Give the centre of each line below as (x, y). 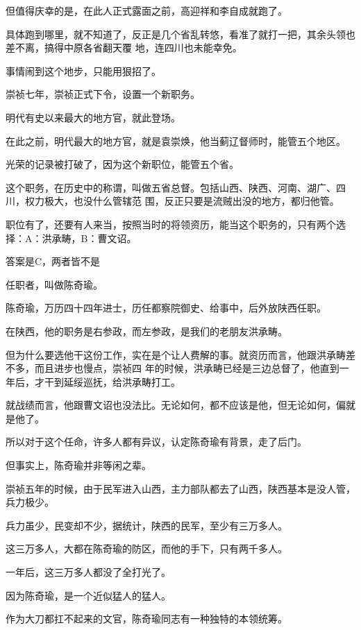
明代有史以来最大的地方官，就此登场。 (93, 117)
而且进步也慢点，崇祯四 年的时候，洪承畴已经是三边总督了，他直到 (187, 368)
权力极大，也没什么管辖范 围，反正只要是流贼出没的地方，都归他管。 (182, 201)
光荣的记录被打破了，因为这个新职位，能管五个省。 (122, 164)
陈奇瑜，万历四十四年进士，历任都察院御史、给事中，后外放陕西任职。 (166, 308)
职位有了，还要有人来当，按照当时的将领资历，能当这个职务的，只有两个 (171, 224)
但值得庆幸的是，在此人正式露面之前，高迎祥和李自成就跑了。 (146, 10)
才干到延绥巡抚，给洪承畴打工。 (107, 381)
